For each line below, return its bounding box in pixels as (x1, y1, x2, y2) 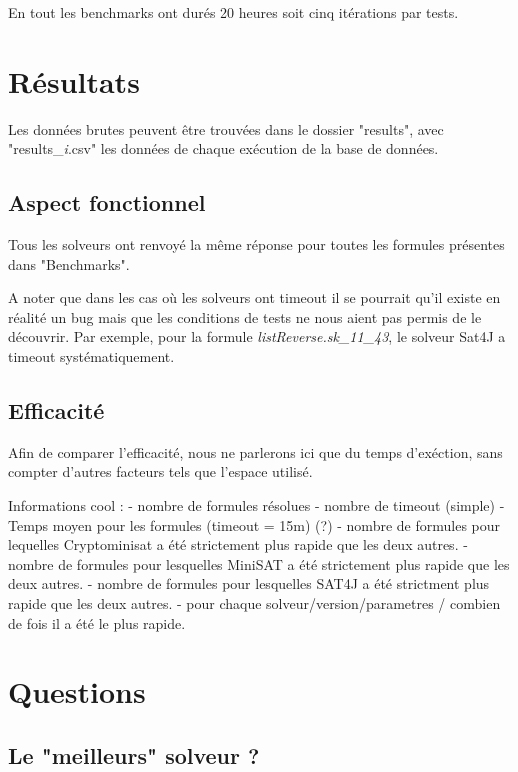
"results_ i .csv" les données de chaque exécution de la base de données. (8, 138, 439, 159)
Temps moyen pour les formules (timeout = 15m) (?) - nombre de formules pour (8, 514, 501, 535)
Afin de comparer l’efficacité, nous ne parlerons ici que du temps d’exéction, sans (8, 441, 503, 462)
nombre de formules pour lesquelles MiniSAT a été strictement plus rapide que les (8, 553, 510, 574)
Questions (8, 671, 146, 712)
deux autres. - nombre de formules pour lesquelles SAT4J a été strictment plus (8, 573, 490, 594)
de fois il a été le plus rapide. (8, 612, 186, 633)
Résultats (8, 60, 140, 101)
